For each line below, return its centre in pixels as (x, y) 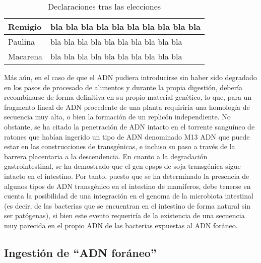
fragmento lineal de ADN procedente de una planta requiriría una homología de (127, 107)
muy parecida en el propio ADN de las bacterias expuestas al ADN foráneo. (121, 225)
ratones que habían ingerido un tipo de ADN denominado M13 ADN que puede (127, 136)
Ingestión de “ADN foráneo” (80, 252)
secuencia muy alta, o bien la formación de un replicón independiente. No (117, 117)
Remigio (25, 26)
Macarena (25, 56)
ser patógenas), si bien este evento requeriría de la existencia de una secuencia (124, 215)
